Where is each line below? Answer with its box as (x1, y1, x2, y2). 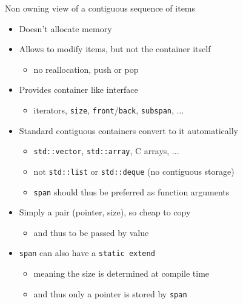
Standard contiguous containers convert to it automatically (19, 124, 238, 137)
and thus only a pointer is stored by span (33, 287, 187, 300)
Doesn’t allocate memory (19, 22, 112, 35)
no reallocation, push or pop (33, 62, 139, 75)
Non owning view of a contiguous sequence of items (5, 2, 196, 14)
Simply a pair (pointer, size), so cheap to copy (19, 206, 191, 218)
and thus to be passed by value (33, 226, 149, 238)
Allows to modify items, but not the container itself (19, 42, 211, 55)
